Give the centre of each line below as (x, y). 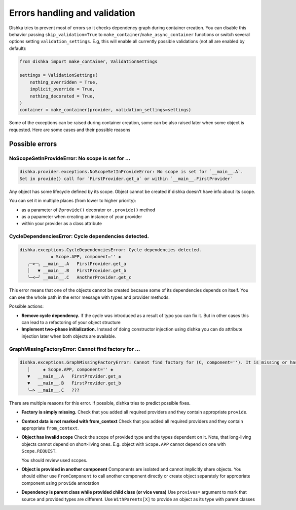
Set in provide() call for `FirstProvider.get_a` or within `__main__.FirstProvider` (126, 179)
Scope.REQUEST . (39, 451)
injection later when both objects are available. (69, 336)
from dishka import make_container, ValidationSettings (89, 61)
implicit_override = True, (63, 89)
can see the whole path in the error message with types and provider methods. (90, 297)
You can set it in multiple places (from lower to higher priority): (73, 201)
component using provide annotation (60, 483)
